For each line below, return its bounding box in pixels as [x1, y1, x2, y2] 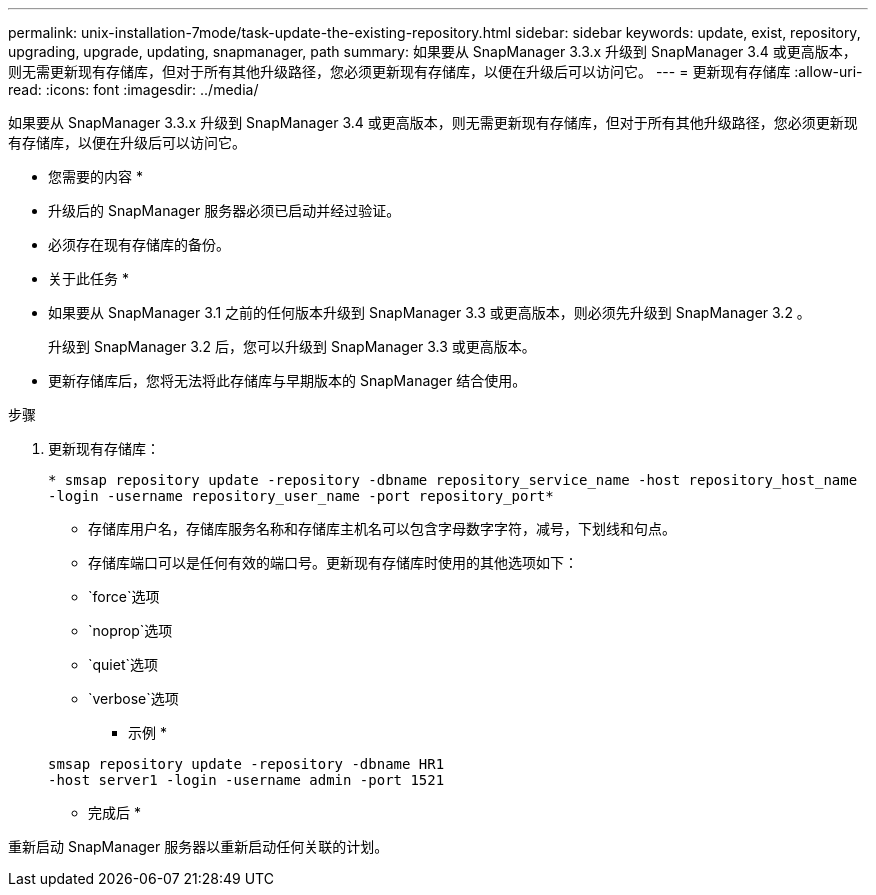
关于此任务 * [48, 270, 129, 287]
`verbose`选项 [88, 690, 179, 707]
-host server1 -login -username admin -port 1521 [48, 772, 445, 788]
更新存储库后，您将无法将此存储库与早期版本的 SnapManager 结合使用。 [48, 372, 527, 389]
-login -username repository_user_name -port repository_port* [48, 488, 554, 504]
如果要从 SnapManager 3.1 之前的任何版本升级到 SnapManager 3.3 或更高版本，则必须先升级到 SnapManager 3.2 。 [48, 304, 811, 321]
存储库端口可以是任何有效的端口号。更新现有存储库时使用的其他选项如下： [88, 554, 578, 571]
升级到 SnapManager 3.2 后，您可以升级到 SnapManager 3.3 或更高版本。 [48, 338, 536, 355]
